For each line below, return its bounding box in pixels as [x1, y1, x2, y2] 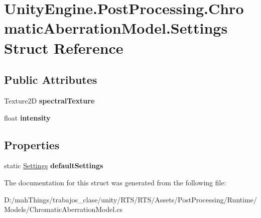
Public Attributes [4, 72, 97, 87]
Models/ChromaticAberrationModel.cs [4, 204, 122, 214]
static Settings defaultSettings [4, 160, 103, 171]
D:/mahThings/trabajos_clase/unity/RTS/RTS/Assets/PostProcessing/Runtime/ [4, 194, 257, 204]
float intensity [4, 112, 51, 123]
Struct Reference [4, 37, 123, 58]
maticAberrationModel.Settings [4, 18, 228, 38]
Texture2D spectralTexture [4, 95, 95, 105]
